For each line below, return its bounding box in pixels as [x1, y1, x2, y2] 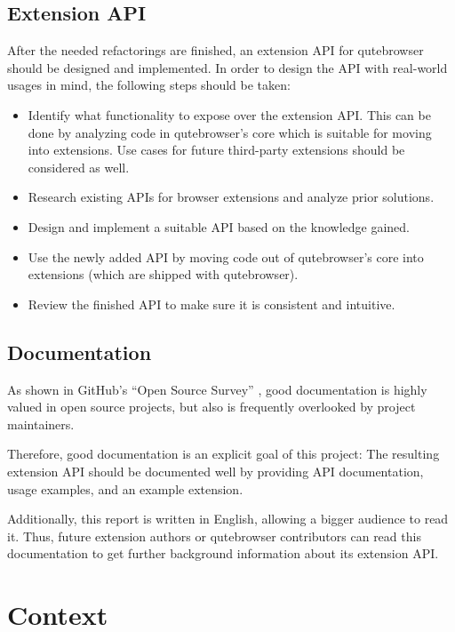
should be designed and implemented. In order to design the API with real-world [7, 58, 448, 76]
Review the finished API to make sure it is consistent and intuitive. [28, 294, 395, 313]
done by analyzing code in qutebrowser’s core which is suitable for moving [28, 123, 432, 141]
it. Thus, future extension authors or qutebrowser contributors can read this [7, 526, 421, 545]
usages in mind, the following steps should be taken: [7, 76, 291, 94]
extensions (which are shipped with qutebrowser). [28, 265, 299, 284]
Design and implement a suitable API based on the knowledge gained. [28, 217, 410, 236]
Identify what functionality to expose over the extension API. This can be [28, 105, 431, 124]
